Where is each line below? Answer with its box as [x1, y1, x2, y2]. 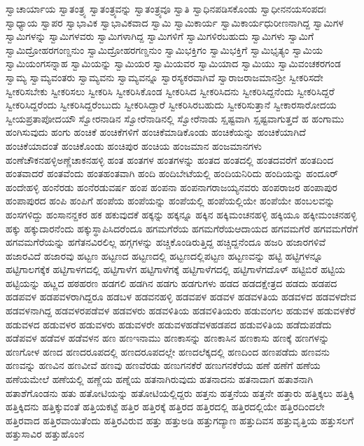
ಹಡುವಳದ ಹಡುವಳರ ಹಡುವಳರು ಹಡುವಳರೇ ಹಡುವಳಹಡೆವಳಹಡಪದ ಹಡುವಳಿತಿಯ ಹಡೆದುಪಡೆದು [6, 316, 332, 331]
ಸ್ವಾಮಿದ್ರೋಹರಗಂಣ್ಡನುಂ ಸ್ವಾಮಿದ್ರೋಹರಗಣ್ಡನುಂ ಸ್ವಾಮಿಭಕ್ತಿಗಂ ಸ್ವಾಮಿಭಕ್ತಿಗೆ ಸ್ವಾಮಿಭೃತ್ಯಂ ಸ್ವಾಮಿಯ [6, 42, 323, 57]
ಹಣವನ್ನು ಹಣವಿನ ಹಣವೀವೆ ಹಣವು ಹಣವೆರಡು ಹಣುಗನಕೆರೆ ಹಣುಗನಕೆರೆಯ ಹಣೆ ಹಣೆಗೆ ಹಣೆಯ [6, 358, 321, 372]
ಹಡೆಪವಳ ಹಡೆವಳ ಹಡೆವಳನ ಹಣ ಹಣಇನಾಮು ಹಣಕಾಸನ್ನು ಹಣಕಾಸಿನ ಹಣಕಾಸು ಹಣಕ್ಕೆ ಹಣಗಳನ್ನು [6, 330, 330, 345]
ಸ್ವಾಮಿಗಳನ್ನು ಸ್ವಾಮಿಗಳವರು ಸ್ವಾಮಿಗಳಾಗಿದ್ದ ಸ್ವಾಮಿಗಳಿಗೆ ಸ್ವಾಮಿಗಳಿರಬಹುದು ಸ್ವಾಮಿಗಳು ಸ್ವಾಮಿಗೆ [6, 29, 314, 43]
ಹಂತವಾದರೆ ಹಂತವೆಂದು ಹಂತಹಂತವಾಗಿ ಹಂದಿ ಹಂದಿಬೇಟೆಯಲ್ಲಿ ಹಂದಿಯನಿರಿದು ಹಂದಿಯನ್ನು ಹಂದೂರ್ [6, 166, 339, 181]
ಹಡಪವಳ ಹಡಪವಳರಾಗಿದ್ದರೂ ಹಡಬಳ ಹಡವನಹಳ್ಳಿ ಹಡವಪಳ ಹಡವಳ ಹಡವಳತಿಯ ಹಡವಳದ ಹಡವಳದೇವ [6, 289, 356, 304]
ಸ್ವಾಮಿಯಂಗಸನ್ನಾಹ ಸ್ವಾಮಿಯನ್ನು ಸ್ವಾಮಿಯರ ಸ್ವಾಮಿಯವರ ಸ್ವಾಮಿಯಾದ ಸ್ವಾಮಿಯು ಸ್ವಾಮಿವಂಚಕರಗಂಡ [6, 56, 341, 71]
